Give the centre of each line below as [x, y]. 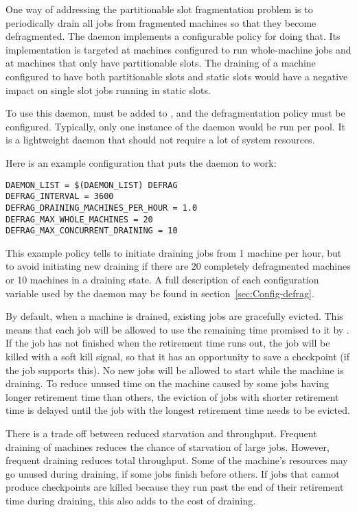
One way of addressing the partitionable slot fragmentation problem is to [159, 9]
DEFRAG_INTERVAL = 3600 [60, 197]
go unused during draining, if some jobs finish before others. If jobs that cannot [173, 473]
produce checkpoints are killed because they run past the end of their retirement [175, 487]
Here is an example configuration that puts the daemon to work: [141, 162]
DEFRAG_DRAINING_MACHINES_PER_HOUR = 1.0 [102, 208]
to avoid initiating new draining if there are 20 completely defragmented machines [178, 266]
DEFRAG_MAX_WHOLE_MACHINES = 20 [79, 219]
